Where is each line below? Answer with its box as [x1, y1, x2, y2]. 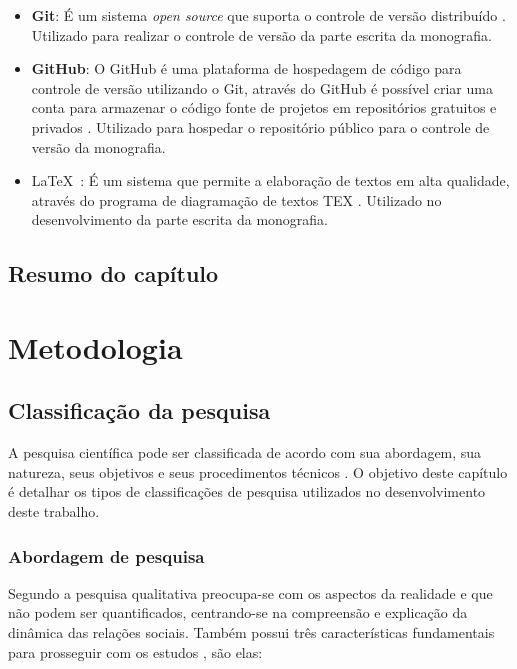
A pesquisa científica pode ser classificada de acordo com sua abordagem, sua [8, 442, 482, 463]
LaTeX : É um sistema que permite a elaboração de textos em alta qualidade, [31, 170, 510, 191]
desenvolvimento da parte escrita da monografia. [31, 209, 329, 230]
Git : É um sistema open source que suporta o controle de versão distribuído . [31, 5, 506, 25]
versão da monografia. [31, 136, 166, 157]
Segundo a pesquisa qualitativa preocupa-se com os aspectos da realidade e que [8, 582, 493, 603]
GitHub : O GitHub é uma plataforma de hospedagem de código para [31, 58, 462, 79]
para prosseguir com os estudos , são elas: [8, 641, 263, 662]
